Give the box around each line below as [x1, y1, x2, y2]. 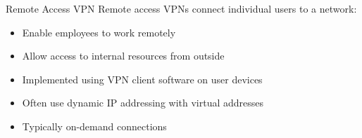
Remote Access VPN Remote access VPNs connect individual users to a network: [6, 1, 357, 15]
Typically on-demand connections [22, 118, 167, 133]
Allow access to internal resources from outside [22, 48, 225, 63]
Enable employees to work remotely [22, 25, 176, 39]
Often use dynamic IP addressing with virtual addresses [22, 95, 264, 110]
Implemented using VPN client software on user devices [22, 71, 263, 86]
